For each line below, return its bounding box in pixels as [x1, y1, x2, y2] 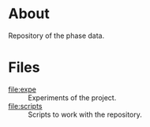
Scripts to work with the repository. [28, 110, 142, 119]
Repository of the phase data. [8, 31, 105, 40]
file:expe [8, 84, 37, 94]
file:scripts [8, 101, 43, 110]
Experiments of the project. [28, 92, 117, 103]
